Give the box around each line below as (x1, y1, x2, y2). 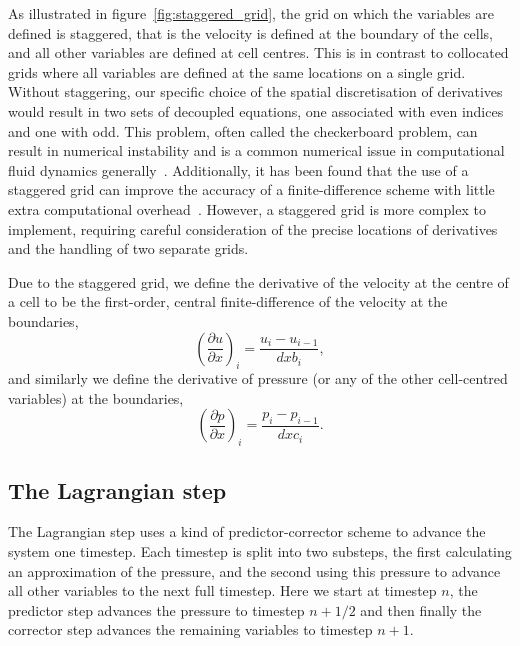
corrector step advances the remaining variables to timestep (8, 619, 373, 640)
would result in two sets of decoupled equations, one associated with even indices (8, 100, 504, 121)
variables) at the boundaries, (8, 387, 184, 408)
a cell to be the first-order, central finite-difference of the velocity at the (8, 291, 448, 312)
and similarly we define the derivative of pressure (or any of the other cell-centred (8, 368, 508, 389)
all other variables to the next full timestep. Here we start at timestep (8, 580, 437, 601)
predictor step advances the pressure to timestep (8, 599, 305, 620)
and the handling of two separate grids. (8, 238, 249, 259)
